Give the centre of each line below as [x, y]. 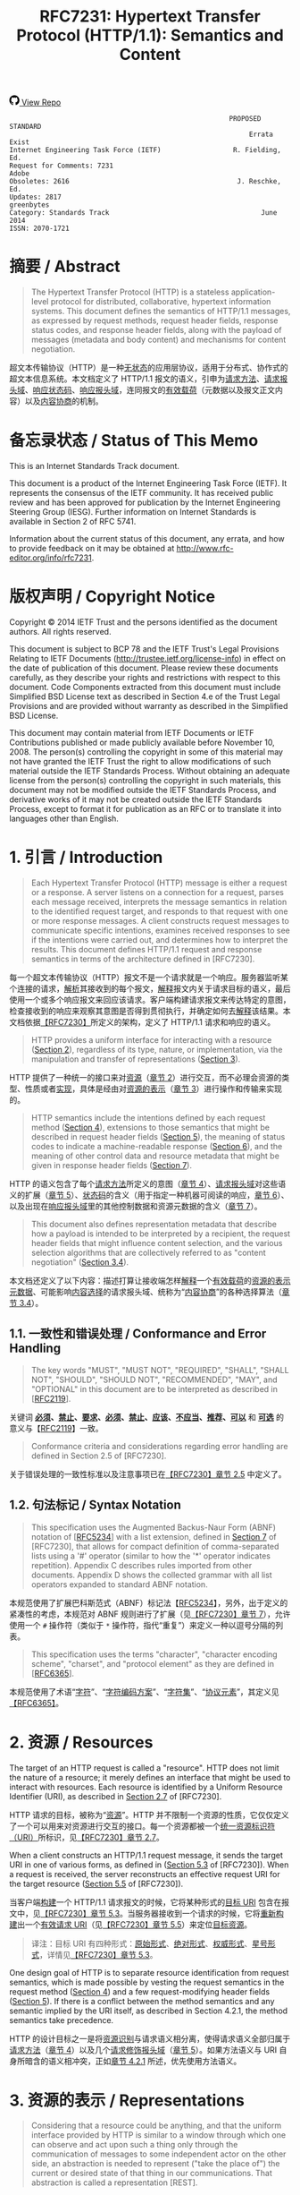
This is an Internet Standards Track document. [95, 466]
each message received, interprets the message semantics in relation [159, 901]
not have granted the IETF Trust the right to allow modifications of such [140, 761]
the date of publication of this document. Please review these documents [144, 668]
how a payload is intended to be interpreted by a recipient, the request [161, 1234]
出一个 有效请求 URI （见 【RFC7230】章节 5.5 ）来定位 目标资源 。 [135, 1924]
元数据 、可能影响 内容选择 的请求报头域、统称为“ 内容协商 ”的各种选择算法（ [146, 1292]
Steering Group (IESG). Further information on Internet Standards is [133, 512]
